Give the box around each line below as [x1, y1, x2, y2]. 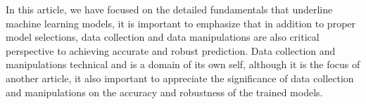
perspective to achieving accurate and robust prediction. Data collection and [6, 43, 336, 58]
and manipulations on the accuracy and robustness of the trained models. [6, 84, 323, 99]
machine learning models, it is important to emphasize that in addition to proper [6, 15, 356, 30]
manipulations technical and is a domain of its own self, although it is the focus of [6, 57, 360, 72]
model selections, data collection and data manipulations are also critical [6, 30, 320, 44]
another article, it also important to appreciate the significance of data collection [6, 70, 354, 85]
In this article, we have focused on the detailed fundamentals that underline [6, 2, 333, 16]
